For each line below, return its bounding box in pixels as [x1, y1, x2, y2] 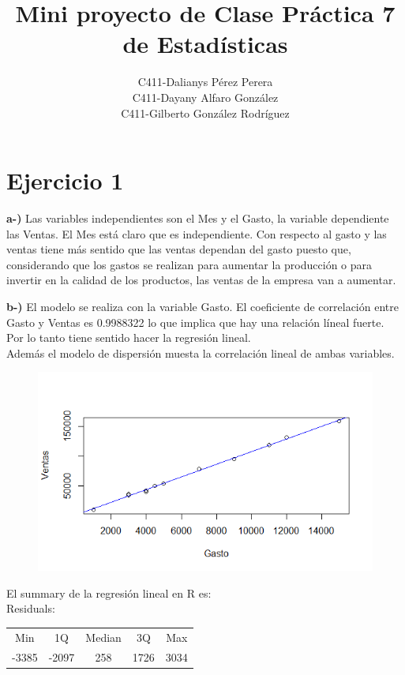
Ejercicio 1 [6, 164, 124, 197]
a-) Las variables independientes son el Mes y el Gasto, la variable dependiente [6, 210, 389, 227]
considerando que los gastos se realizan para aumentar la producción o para [6, 256, 373, 272]
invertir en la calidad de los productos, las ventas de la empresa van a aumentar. [6, 272, 396, 288]
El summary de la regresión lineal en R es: [6, 584, 212, 601]
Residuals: [6, 600, 55, 617]
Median [85, 628, 122, 645]
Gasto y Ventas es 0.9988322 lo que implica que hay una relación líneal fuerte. [6, 313, 384, 330]
